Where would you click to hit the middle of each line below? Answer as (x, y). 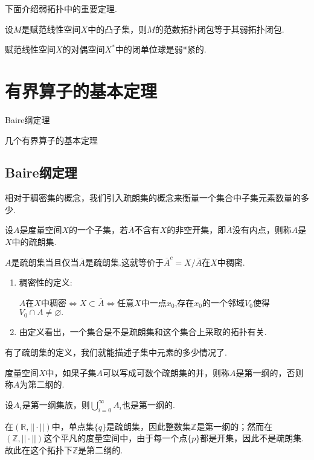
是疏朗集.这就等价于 (124, 262)
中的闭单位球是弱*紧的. (161, 49)
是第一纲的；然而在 (235, 426)
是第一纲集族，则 (56, 404)
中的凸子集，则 (117, 29)
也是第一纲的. (148, 404)
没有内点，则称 (262, 230)
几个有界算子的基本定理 (51, 140)
